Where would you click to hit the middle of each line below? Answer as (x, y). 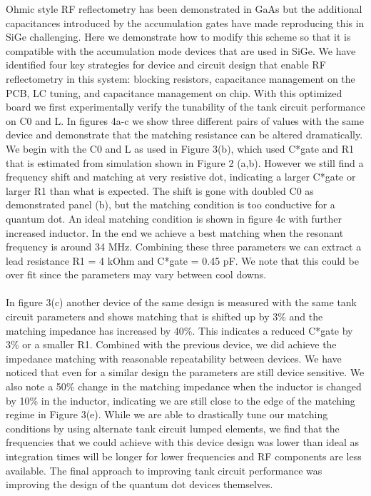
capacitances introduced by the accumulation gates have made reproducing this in (185, 22)
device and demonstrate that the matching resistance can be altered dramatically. (184, 135)
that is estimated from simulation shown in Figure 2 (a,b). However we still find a (185, 162)
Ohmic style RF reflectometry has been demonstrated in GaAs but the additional (184, 9)
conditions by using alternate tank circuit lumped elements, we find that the (173, 428)
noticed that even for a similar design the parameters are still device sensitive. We (185, 372)
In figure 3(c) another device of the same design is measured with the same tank (182, 302)
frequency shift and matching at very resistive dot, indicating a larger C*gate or (181, 177)
